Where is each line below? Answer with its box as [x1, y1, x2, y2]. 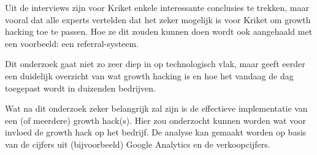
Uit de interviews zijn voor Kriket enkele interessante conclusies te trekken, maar [5, 1, 310, 13]
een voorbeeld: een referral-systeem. [5, 37, 139, 49]
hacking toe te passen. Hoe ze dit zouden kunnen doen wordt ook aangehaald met [5, 25, 313, 38]
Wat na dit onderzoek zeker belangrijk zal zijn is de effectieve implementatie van [5, 102, 308, 115]
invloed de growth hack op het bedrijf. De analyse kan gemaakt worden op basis [5, 126, 307, 139]
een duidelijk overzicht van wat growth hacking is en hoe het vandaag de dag [5, 69, 294, 82]
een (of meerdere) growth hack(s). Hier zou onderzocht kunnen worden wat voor [5, 114, 307, 126]
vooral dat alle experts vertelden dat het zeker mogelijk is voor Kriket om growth [5, 13, 311, 26]
